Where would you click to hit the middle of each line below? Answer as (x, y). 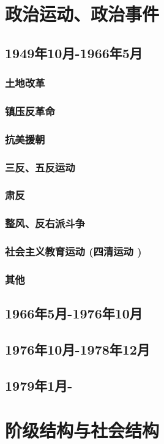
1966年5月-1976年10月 (74, 313)
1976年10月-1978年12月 (77, 349)
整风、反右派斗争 (45, 223)
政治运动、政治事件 (82, 14)
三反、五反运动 (40, 167)
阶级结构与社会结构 (82, 430)
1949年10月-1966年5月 (74, 52)
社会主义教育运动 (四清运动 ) (73, 251)
